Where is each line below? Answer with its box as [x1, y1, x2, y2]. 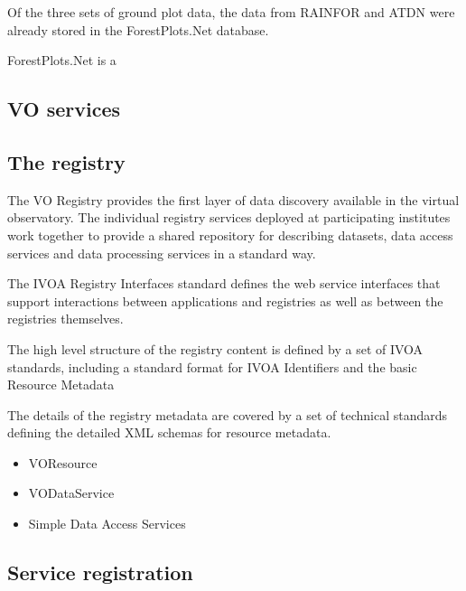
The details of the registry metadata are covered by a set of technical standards [7, 405, 448, 424]
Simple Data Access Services [28, 514, 186, 533]
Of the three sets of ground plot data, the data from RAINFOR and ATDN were [7, 3, 455, 21]
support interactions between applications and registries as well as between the [7, 291, 443, 310]
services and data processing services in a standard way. [7, 243, 316, 262]
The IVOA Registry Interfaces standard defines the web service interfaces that [7, 274, 441, 293]
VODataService [28, 483, 115, 502]
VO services [7, 95, 121, 123]
